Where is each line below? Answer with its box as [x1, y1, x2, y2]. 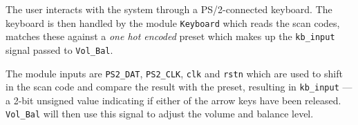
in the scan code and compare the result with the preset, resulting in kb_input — [6, 79, 352, 94]
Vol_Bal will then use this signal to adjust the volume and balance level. [6, 106, 314, 121]
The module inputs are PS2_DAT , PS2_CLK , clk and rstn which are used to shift [6, 66, 343, 80]
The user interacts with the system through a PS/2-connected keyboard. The [6, 2, 332, 16]
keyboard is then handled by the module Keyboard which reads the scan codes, [6, 15, 340, 30]
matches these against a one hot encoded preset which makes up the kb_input [6, 29, 335, 44]
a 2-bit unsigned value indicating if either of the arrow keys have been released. [6, 93, 341, 107]
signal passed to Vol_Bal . [6, 42, 113, 57]
